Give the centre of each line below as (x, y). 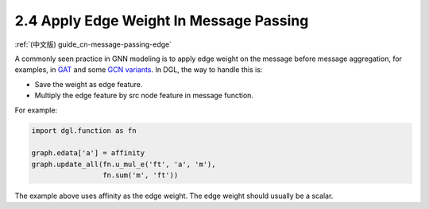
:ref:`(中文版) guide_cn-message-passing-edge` (93, 44)
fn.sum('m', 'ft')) (140, 175)
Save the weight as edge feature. (89, 84)
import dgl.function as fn (84, 131)
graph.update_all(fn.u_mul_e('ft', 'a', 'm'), (124, 164)
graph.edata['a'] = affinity (88, 153)
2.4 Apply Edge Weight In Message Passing (162, 21)
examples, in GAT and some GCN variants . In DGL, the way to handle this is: (139, 70)
